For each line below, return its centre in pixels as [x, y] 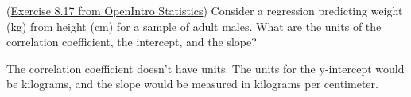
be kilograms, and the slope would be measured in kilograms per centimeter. [192, 84]
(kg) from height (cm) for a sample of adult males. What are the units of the [194, 26]
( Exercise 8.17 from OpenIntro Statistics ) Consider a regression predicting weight [205, 10]
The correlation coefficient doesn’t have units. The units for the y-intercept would [205, 68]
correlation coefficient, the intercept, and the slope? [132, 42]
